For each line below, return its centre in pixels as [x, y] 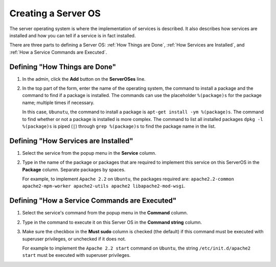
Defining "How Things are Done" [63, 67]
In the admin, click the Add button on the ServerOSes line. [84, 79]
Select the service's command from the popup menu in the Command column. [105, 213]
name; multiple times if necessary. [58, 103]
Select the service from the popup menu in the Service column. [89, 153]
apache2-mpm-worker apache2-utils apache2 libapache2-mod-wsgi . [104, 186]
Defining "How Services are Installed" [71, 141]
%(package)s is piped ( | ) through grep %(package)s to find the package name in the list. [119, 126]
